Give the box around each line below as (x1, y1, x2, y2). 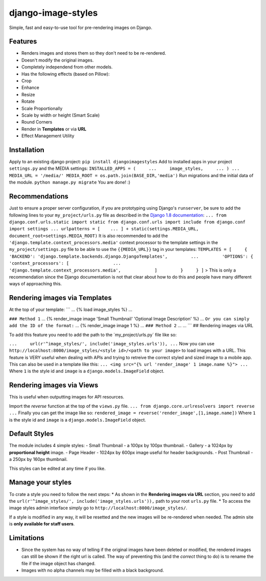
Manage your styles (9, 478, 72, 487)
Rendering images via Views (9, 381, 99, 390)
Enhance (21, 85, 39, 91)
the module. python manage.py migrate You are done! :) (9, 180, 131, 185)
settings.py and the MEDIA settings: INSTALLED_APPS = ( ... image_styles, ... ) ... (9, 165, 240, 172)
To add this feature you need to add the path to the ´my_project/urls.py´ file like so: (9, 332, 177, 337)
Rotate (21, 98, 35, 104)
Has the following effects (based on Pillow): (21, 71, 110, 77)
